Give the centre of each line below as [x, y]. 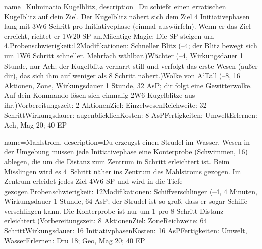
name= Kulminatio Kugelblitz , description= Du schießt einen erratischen [115, 6]
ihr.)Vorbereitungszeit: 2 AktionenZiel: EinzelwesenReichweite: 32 [106, 105]
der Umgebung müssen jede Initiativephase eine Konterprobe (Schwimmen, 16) [126, 151]
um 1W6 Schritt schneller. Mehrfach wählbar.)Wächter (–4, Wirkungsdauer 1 [124, 55]
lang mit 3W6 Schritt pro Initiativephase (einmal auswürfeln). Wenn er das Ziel [127, 26]
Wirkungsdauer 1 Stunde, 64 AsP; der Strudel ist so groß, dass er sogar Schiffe [126, 201]
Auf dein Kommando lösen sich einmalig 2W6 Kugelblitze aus [100, 95]
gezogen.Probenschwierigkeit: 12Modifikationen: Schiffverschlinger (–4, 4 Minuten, [131, 191]
